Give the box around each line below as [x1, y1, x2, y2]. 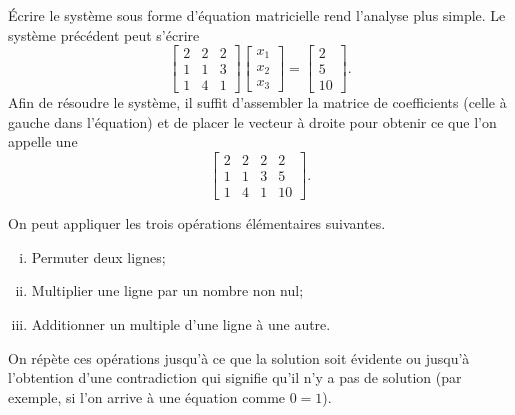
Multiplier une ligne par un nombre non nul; [31, 280, 304, 301]
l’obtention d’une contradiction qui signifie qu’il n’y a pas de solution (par [8, 367, 462, 388]
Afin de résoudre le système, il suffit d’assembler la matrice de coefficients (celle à [8, 92, 507, 113]
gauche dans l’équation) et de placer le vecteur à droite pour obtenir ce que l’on [8, 111, 497, 132]
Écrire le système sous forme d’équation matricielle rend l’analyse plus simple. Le [8, 5, 506, 25]
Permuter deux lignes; [31, 246, 166, 267]
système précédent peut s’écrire [8, 24, 200, 45]
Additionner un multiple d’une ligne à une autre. [31, 313, 331, 334]
